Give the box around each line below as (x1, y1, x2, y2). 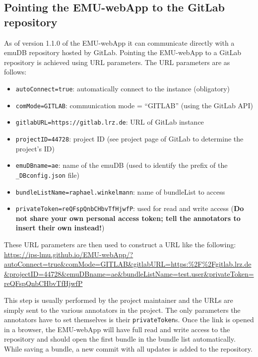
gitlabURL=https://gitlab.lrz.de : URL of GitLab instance (15, 117, 204, 127)
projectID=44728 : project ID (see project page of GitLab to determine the (15, 133, 244, 143)
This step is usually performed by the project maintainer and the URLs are (4, 294, 233, 305)
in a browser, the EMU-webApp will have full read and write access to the (4, 324, 230, 334)
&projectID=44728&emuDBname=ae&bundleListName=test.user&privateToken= (4, 268, 254, 279)
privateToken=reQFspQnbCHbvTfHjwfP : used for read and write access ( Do (15, 203, 244, 214)
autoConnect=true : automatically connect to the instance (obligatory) (15, 83, 230, 93)
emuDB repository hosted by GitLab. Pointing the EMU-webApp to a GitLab (4, 47, 242, 58)
